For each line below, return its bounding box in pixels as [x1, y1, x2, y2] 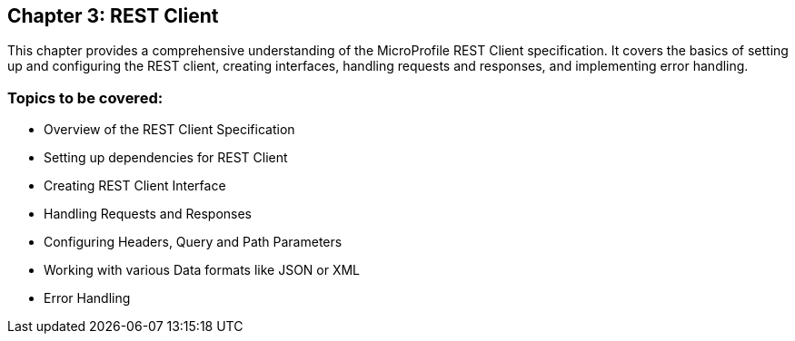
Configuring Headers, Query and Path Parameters [44, 234, 343, 250]
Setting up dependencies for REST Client [44, 150, 288, 166]
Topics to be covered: [7, 88, 164, 107]
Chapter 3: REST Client [7, 5, 219, 27]
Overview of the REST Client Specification [44, 122, 295, 138]
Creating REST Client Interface [44, 178, 226, 194]
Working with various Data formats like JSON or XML [44, 262, 361, 278]
